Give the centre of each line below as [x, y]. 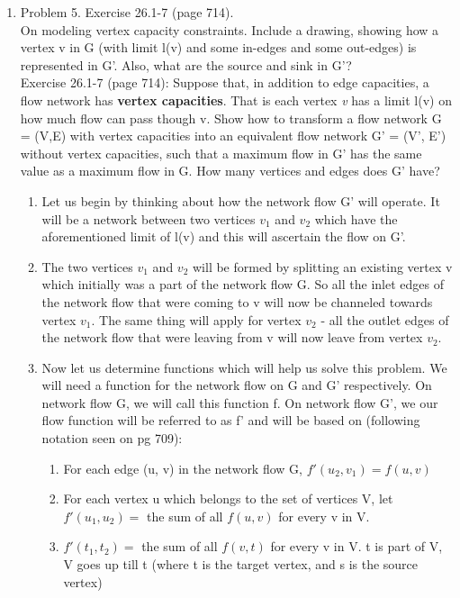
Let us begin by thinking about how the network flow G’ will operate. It [241, 200]
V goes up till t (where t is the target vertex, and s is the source [241, 564]
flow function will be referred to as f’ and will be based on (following [231, 420]
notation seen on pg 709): [112, 438]
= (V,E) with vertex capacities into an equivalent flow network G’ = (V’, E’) [233, 136]
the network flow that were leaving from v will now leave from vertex [232, 337]
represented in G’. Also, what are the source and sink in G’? [186, 64]
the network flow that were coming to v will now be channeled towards [237, 301]
